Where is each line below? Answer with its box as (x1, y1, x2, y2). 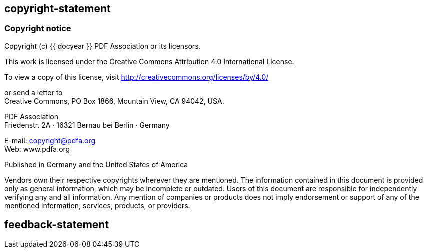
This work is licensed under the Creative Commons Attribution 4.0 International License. (4, 57, 294, 66)
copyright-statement (4, 2, 111, 15)
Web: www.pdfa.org (4, 144, 70, 153)
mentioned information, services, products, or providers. (4, 201, 190, 210)
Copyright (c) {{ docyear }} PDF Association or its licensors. (4, 41, 201, 50)
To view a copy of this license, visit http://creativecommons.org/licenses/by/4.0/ (4, 72, 269, 81)
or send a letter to (4, 88, 63, 97)
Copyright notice (4, 23, 71, 34)
